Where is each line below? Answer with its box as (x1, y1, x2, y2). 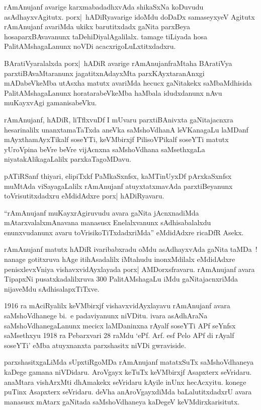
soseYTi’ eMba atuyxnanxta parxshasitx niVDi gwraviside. (4, 339, 186, 350)
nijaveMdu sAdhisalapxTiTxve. (4, 283, 100, 294)
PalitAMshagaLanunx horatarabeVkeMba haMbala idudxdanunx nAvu (4, 87, 222, 98)
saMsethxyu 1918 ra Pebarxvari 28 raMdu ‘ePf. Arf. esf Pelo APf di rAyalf (4, 330, 234, 340)
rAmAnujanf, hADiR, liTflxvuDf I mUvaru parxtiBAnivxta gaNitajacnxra (4, 114, 233, 124)
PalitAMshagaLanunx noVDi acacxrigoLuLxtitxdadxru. (4, 41, 176, 51)
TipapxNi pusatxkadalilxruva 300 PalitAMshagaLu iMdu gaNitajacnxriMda (4, 274, 238, 284)
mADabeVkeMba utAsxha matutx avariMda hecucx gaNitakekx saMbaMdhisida (4, 78, 252, 88)
